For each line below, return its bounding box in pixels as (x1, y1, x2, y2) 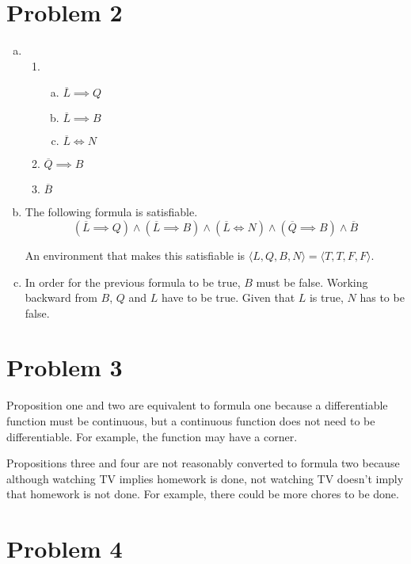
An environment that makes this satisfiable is (25, 246, 245, 263)
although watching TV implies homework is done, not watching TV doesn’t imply (6, 470, 404, 486)
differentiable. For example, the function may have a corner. (6, 428, 298, 444)
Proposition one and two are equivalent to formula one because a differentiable (6, 397, 388, 413)
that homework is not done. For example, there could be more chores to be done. (6, 486, 399, 502)
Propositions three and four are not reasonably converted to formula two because (6, 455, 400, 471)
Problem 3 (6, 351, 123, 383)
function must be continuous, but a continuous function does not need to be (6, 413, 375, 429)
